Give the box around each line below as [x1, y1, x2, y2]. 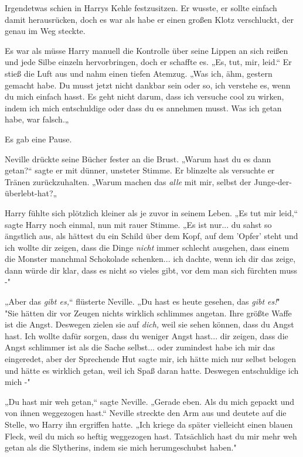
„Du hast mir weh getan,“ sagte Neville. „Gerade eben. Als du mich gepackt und [5, 395, 295, 407]
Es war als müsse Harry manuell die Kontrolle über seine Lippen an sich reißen [5, 44, 288, 56]
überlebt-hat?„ [5, 187, 57, 199]
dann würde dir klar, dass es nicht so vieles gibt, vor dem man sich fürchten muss [5, 264, 297, 276]
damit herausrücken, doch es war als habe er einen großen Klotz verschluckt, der [5, 13, 294, 25]
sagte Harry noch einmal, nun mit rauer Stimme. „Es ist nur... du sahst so [5, 218, 272, 230]
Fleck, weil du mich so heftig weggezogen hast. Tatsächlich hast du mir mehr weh [5, 429, 297, 442]
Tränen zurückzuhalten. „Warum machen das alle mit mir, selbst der [5, 175, 251, 187]
